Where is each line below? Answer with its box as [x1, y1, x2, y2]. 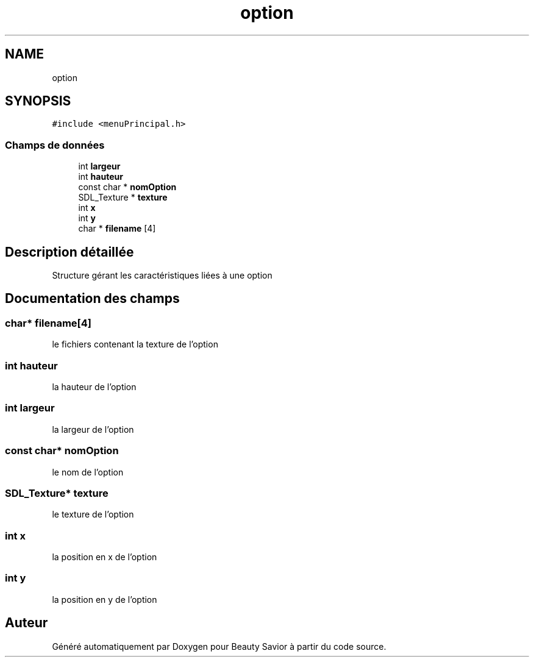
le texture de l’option [52, 509, 134, 520]
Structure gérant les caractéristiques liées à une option [52, 270, 272, 281]
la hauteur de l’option [52, 382, 137, 392]
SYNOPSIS [5, 93, 71, 109]
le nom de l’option [52, 466, 124, 477]
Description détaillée [5, 244, 134, 260]
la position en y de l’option [52, 594, 157, 605]
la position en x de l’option [52, 552, 157, 562]
